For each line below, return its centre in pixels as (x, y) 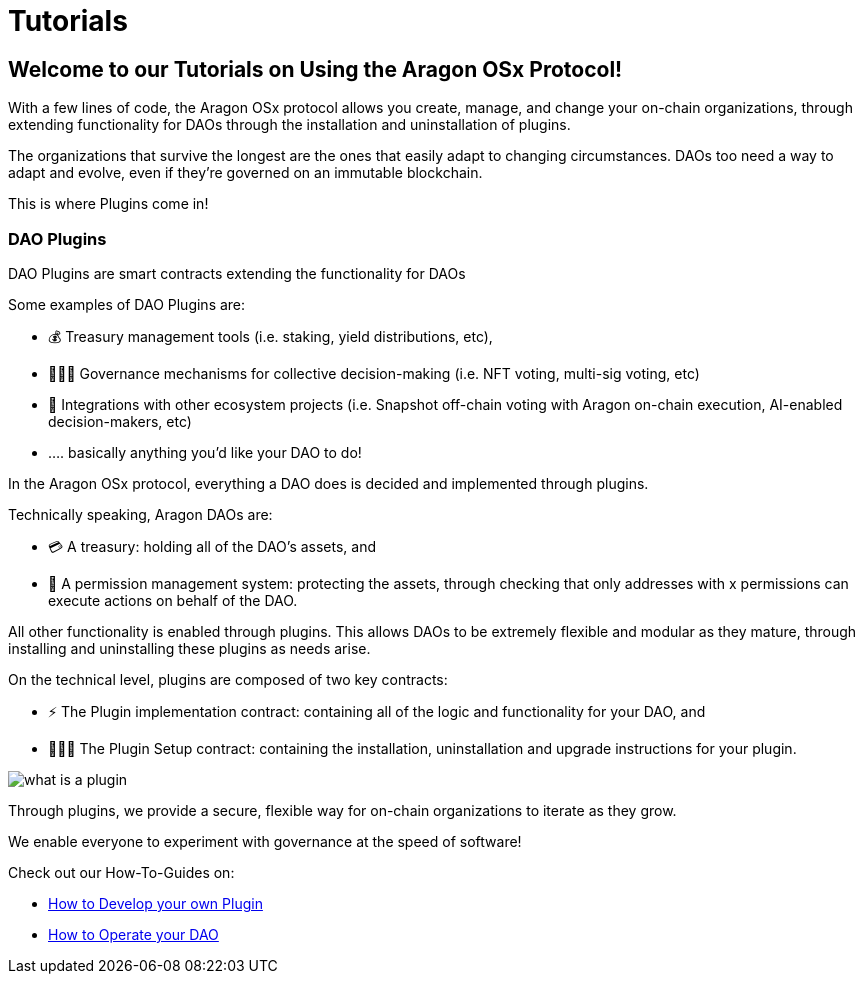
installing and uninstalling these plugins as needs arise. (189, 648)
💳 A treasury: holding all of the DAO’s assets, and (212, 546)
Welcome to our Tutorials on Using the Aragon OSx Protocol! (315, 69)
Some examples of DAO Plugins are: (127, 304)
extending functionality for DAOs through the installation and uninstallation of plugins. (289, 125)
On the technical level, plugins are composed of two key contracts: (228, 679)
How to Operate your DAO (133, 934)
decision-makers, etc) (120, 421)
